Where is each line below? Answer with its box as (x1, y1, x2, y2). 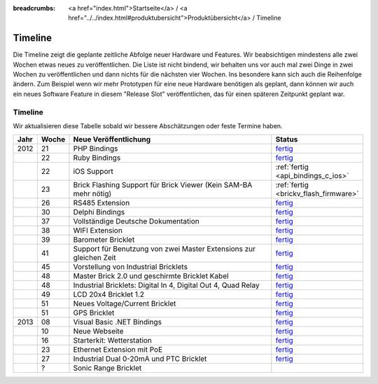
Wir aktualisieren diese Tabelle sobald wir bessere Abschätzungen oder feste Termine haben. (13, 122, 283, 130)
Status (275, 135, 298, 144)
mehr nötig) (73, 189, 112, 199)
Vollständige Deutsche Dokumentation (73, 217, 199, 226)
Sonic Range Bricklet (73, 363, 142, 373)
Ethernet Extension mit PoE (73, 345, 163, 355)
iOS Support (73, 167, 113, 177)
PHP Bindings (73, 144, 118, 153)
